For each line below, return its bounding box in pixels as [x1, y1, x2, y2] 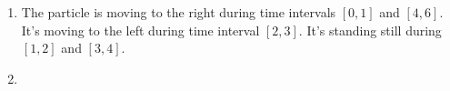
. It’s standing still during [298, 20, 442, 39]
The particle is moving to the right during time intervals [21, 3, 336, 21]
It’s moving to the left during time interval [21, 20, 260, 39]
